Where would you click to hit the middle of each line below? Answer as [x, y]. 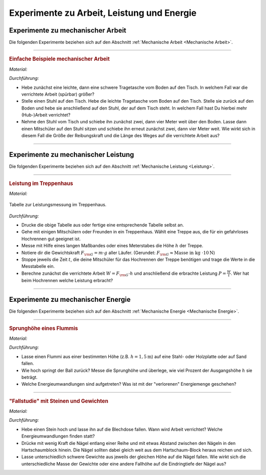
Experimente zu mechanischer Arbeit [68, 30]
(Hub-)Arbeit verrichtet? [46, 115]
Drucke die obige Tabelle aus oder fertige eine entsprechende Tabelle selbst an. [103, 225]
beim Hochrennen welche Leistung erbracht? [67, 281]
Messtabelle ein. [38, 266]
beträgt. [30, 377]
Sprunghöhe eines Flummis [44, 328]
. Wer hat [240, 273]
